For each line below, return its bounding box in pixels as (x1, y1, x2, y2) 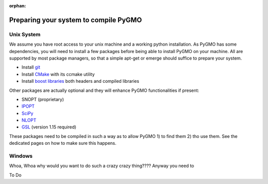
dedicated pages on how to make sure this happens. (9, 140, 117, 146)
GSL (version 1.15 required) (21, 124, 76, 130)
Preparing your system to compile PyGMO (9, 15, 142, 24)
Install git (21, 64, 41, 70)
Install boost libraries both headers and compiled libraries (21, 78, 139, 84)
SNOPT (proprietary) (21, 96, 64, 102)
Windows (9, 153, 33, 159)
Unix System (9, 31, 41, 38)
